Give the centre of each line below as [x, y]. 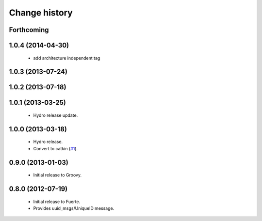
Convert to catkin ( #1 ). [55, 148]
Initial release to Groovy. [57, 175]
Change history [41, 13]
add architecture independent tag [67, 58]
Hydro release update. [56, 115]
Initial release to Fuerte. [57, 202]
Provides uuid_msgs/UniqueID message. [74, 208]
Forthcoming [29, 30]
